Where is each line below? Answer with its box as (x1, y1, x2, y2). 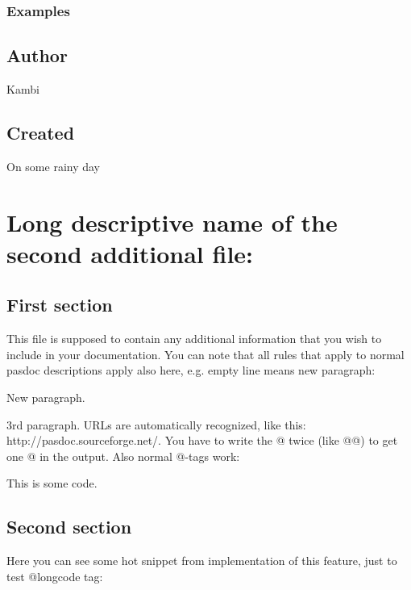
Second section (6, 514, 132, 539)
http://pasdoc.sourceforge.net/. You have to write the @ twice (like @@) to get (6, 432, 398, 449)
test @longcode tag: (6, 567, 103, 584)
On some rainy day (6, 157, 101, 174)
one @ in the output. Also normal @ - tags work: (6, 447, 240, 464)
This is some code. (6, 475, 98, 492)
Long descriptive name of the (6, 205, 338, 238)
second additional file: (6, 236, 254, 270)
